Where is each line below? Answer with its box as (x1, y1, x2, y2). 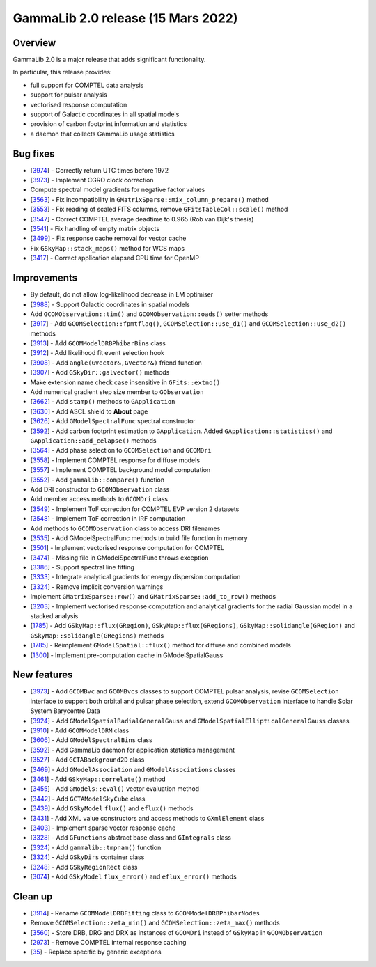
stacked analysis (30, 612, 79, 620)
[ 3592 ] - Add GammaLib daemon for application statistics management (30, 746, 235, 754)
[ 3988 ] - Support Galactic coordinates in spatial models (30, 300, 191, 308)
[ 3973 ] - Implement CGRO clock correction (30, 176, 154, 184)
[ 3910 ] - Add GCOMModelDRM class (30, 726, 130, 734)
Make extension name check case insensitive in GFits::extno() (30, 378, 221, 386)
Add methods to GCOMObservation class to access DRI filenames (30, 524, 221, 533)
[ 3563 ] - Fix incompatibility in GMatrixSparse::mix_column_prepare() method (30, 195, 269, 203)
